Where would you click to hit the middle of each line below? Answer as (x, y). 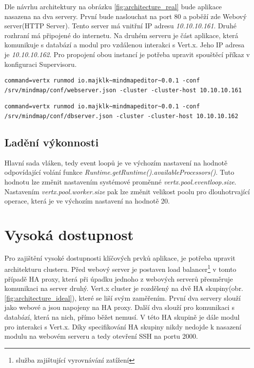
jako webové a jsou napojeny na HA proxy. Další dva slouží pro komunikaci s (119, 307)
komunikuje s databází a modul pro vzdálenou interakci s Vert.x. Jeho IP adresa (125, 45)
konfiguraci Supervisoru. (41, 64)
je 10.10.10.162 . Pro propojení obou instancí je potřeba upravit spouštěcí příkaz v (127, 54)
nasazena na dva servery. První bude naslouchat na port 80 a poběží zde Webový (126, 16)
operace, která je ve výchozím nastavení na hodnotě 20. (87, 201)
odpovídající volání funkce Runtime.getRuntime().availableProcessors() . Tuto (119, 172)
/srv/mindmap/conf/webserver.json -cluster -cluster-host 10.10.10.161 (123, 90)
